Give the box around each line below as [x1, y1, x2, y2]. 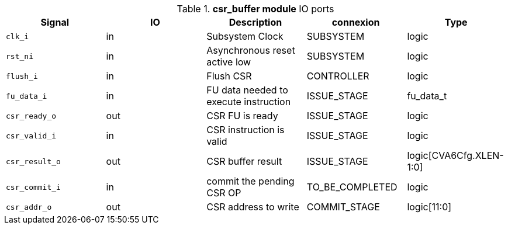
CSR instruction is [206, 124, 285, 136]
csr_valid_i [6, 131, 57, 140]
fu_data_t [407, 90, 447, 102]
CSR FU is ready [206, 110, 278, 122]
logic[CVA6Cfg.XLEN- [407, 150, 504, 161]
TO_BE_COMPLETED [306, 181, 398, 193]
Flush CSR [206, 70, 252, 82]
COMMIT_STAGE [306, 201, 380, 213]
